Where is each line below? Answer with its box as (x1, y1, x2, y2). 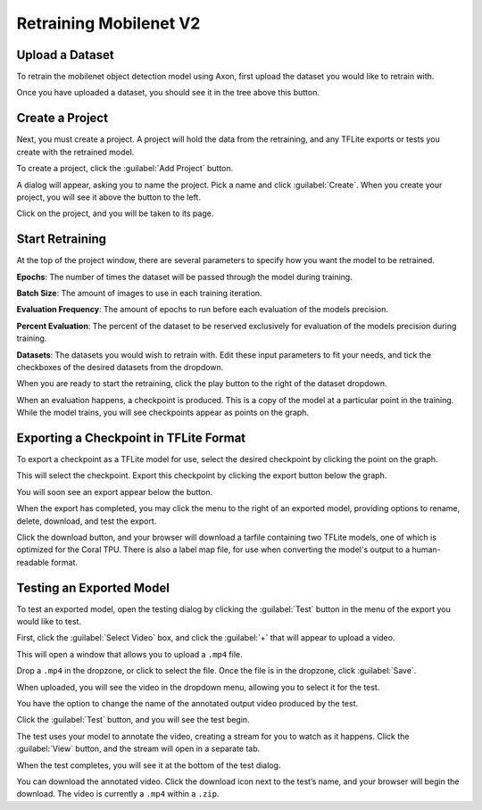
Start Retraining (16, 232, 107, 247)
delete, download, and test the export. (16, 516, 157, 526)
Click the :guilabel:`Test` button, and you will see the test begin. (16, 715, 250, 725)
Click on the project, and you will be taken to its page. (16, 208, 214, 219)
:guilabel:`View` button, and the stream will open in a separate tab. (16, 743, 261, 754)
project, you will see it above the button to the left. (16, 192, 201, 202)
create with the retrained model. (16, 146, 135, 157)
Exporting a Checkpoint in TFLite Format (16, 430, 246, 445)
